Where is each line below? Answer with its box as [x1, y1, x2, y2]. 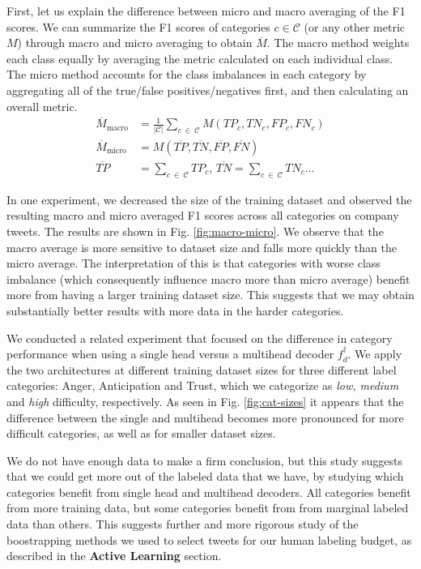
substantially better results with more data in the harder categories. [6, 302, 344, 319]
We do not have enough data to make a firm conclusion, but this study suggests [6, 451, 402, 468]
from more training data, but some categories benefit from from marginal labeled [6, 499, 409, 516]
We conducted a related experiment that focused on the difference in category [6, 329, 393, 346]
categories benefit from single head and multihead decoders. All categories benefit [6, 483, 411, 500]
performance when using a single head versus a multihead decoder [6, 345, 334, 362]
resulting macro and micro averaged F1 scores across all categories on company [6, 207, 399, 224]
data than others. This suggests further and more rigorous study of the [6, 516, 359, 533]
